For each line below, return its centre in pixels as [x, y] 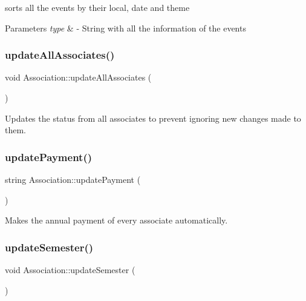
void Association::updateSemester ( [70, 270]
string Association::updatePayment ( [73, 179]
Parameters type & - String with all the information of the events [125, 28]
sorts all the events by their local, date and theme [97, 7]
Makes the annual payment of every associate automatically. [116, 220]
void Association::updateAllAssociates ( [78, 77]
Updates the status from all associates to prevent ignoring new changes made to [153, 118]
